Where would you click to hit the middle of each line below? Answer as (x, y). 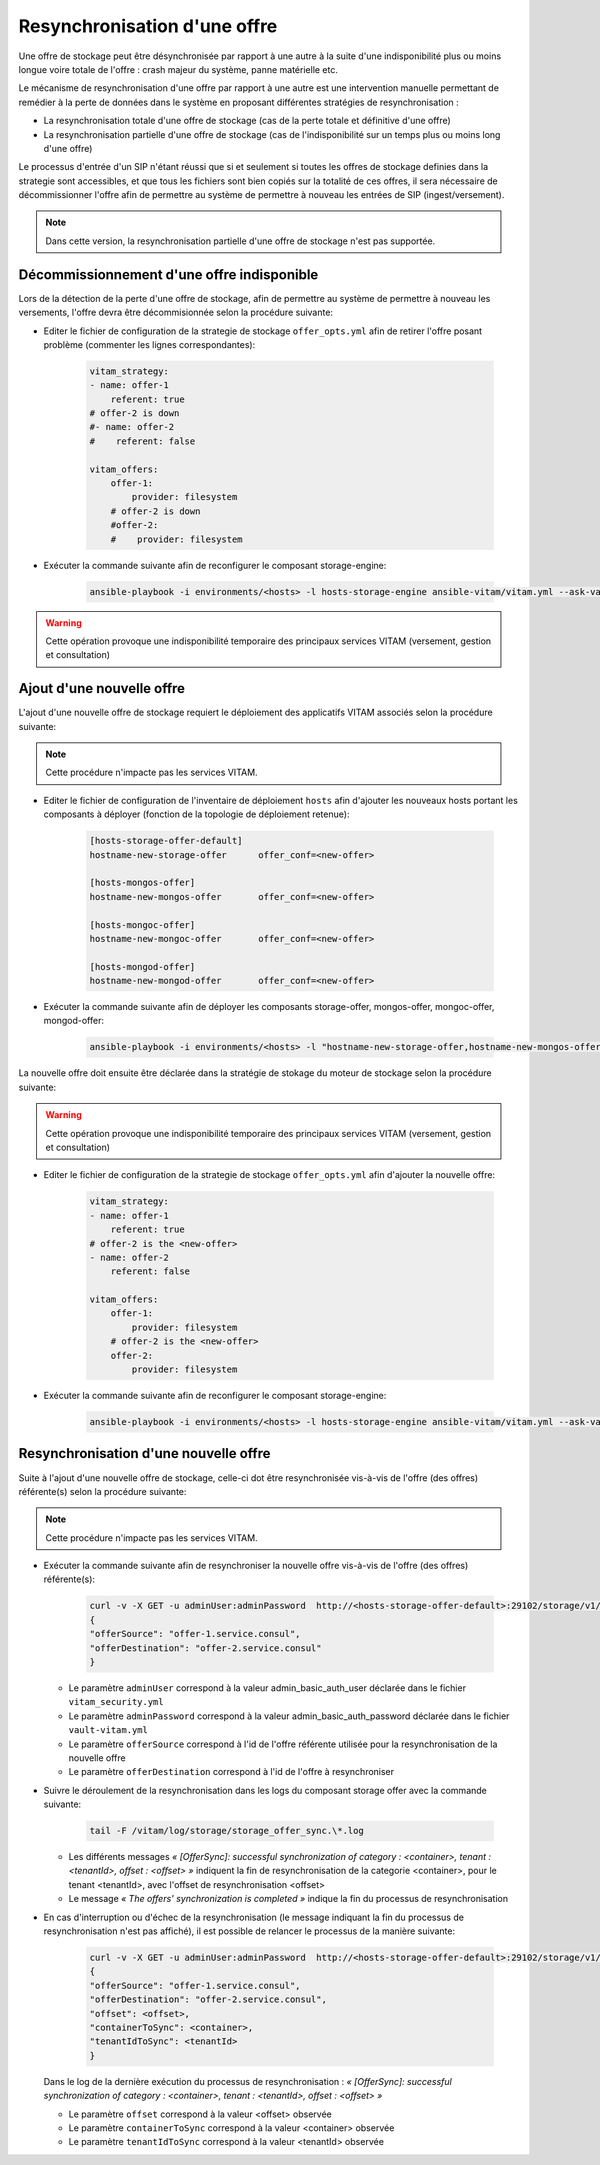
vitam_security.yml (116, 1702)
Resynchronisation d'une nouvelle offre (144, 1453)
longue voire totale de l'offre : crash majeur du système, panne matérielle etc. (178, 69)
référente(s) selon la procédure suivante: (102, 1491)
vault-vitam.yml (108, 1730)
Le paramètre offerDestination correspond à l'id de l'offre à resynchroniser (231, 1772)
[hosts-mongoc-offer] (142, 924)
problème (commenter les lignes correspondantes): (149, 344)
